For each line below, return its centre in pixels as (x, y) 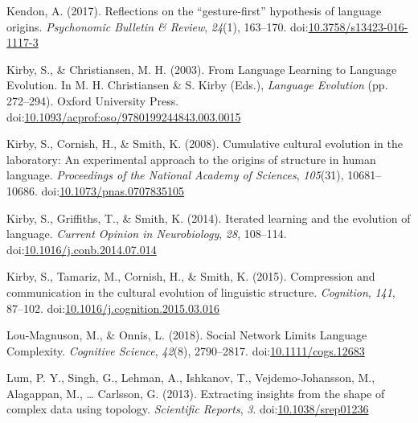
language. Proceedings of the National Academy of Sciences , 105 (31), (175, 175)
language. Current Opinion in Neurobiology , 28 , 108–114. (147, 234)
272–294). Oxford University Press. (93, 100)
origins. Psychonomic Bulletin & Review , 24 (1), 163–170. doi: (158, 26)
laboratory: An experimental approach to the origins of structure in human (191, 159)
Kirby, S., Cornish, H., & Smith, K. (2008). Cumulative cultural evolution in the (205, 144)
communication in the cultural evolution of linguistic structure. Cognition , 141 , (201, 292)
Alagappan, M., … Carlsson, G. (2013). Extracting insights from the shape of (196, 393)
